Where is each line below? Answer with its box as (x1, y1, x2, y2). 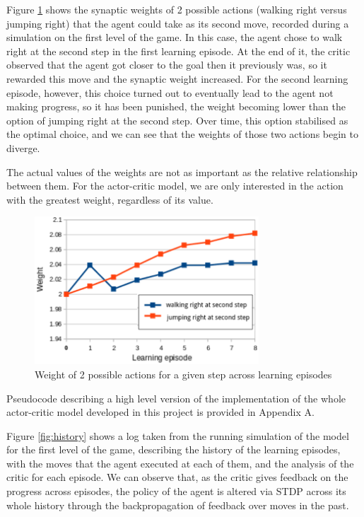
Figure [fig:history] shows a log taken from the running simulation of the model (6, 428, 349, 443)
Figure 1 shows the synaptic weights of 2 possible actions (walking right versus (6, 2, 347, 16)
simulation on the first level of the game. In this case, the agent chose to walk (6, 30, 343, 45)
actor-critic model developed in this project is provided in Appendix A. (6, 405, 315, 419)
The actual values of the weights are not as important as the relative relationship (6, 164, 358, 179)
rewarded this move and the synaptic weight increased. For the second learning (6, 71, 348, 86)
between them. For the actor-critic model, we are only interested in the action (6, 178, 344, 193)
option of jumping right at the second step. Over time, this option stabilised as (6, 112, 348, 127)
